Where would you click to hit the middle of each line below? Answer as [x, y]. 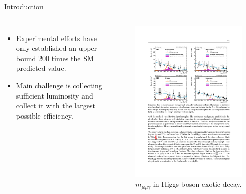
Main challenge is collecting [59, 85]
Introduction [24, 6]
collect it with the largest [56, 105]
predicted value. [41, 68]
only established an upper [57, 48]
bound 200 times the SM [55, 58]
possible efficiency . [45, 115]
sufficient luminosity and [55, 95]
